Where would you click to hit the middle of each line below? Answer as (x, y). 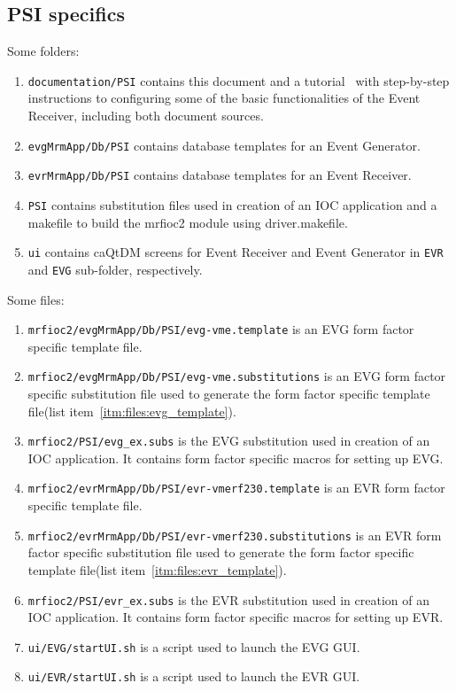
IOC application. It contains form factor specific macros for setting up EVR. (236, 617)
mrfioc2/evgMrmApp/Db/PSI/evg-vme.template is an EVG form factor (221, 329)
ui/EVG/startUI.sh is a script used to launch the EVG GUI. (194, 646)
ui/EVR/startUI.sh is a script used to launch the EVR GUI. (194, 676)
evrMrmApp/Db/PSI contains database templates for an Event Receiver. (220, 175)
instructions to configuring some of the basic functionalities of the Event (224, 98)
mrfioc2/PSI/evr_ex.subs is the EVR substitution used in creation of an (228, 599)
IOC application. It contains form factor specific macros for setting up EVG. (236, 458)
